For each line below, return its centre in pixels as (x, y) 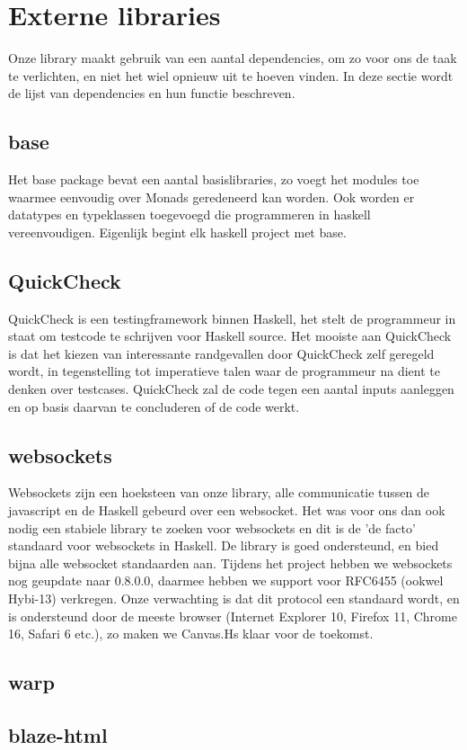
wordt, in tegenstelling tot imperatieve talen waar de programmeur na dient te (224, 371)
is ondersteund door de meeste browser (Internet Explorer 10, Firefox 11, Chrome (233, 616)
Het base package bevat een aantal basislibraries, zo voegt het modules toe (214, 179)
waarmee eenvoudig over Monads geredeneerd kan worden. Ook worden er (211, 196)
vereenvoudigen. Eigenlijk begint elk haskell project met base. (177, 232)
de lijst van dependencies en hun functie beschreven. (152, 93)
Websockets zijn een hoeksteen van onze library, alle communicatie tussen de (219, 492)
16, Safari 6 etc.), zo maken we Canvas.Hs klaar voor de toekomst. (191, 634)
